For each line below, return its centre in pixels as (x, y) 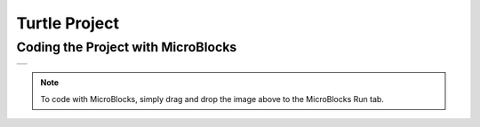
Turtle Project (68, 23)
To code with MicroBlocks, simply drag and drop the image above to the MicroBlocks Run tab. (212, 99)
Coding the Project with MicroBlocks (127, 47)
